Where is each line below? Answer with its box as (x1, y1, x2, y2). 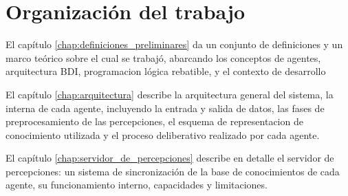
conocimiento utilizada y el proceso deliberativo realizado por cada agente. (6, 127, 320, 142)
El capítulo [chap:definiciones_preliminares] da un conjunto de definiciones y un (6, 37, 343, 52)
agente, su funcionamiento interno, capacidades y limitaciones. (6, 177, 268, 192)
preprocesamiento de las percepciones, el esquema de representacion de (6, 114, 303, 129)
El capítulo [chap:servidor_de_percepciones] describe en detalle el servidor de (6, 151, 334, 165)
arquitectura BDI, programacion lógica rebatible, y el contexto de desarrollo (6, 64, 326, 78)
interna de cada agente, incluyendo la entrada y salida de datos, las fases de (6, 100, 325, 115)
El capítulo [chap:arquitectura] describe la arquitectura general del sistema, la (6, 87, 334, 101)
